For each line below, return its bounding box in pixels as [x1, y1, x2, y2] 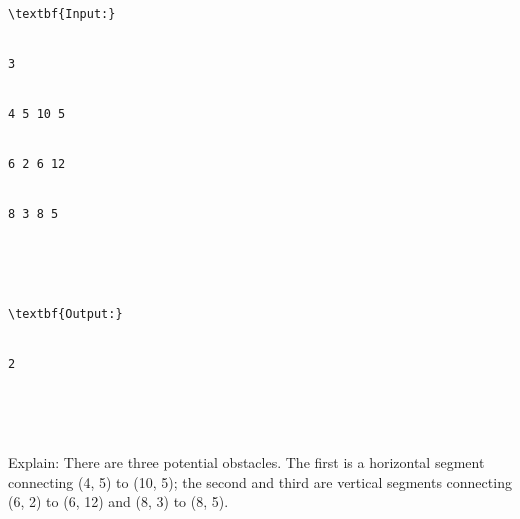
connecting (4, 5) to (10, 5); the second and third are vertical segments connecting [8, 471, 512, 492]
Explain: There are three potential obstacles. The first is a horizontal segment [8, 452, 485, 473]
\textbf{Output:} [8, 306, 123, 321]
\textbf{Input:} [8, 7, 116, 21]
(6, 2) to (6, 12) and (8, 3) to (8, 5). [8, 491, 229, 512]
